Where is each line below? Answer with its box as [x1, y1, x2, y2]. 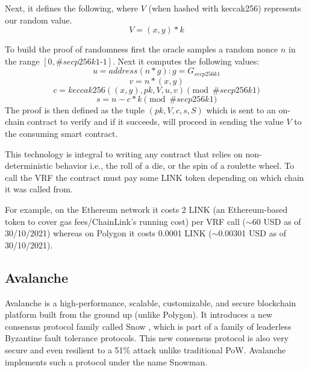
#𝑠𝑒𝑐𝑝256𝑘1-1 [55, 57, 107, 66]
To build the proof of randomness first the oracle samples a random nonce [5, 43, 278, 55]
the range [5, 54, 40, 67]
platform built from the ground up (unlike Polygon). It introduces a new [5, 308, 273, 321]
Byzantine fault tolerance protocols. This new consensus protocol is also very [5, 332, 289, 344]
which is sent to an [206, 103, 276, 116]
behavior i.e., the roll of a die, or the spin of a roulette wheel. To [55, 159, 295, 172]
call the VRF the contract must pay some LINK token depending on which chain [5, 171, 304, 183]
